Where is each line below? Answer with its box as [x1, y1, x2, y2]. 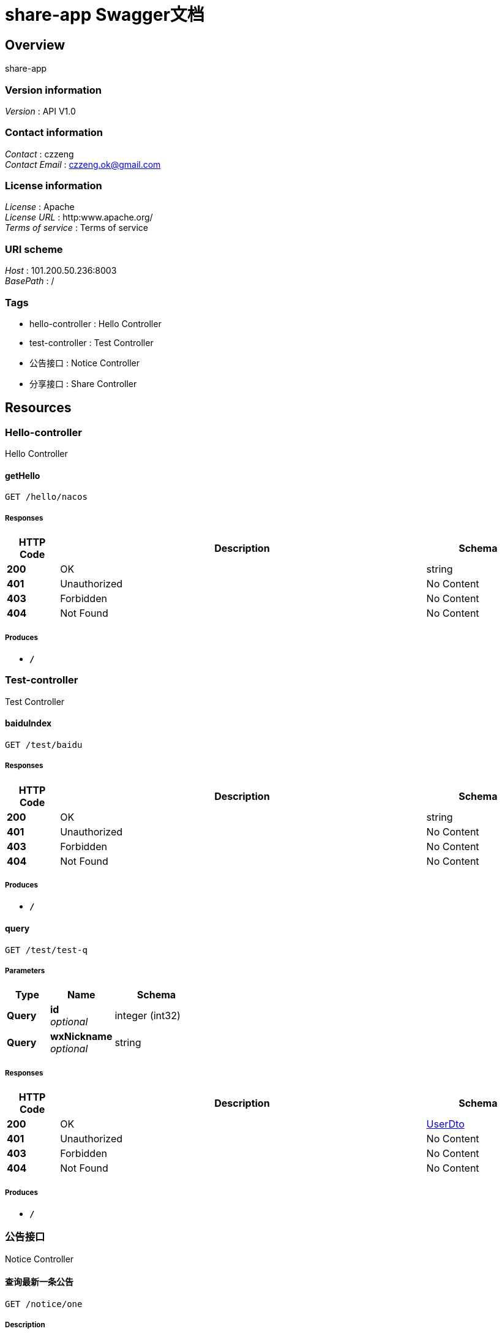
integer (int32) [114, 1009, 181, 1022]
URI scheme [5, 243, 63, 255]
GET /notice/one [5, 1298, 83, 1309]
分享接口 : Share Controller [29, 378, 137, 389]
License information [5, 179, 102, 192]
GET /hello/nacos [5, 492, 88, 502]
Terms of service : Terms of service [5, 222, 149, 233]
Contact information [5, 126, 103, 139]
